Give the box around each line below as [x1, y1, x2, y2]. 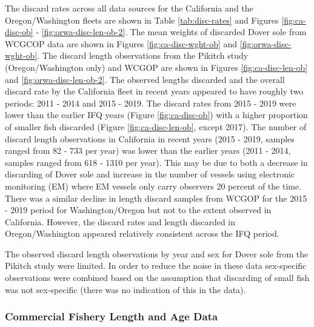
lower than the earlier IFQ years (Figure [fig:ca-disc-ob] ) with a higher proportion [5, 108, 308, 121]
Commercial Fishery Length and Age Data [5, 309, 218, 324]
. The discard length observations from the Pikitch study [37, 49, 249, 62]
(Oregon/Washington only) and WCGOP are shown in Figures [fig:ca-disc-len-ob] [5, 61, 308, 73]
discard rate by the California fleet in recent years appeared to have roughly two [5, 85, 304, 97]
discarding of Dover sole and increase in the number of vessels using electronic [5, 168, 295, 180]
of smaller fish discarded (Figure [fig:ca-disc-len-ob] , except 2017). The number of [5, 120, 307, 133]
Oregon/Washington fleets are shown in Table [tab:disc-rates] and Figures [5, 13, 279, 26]
